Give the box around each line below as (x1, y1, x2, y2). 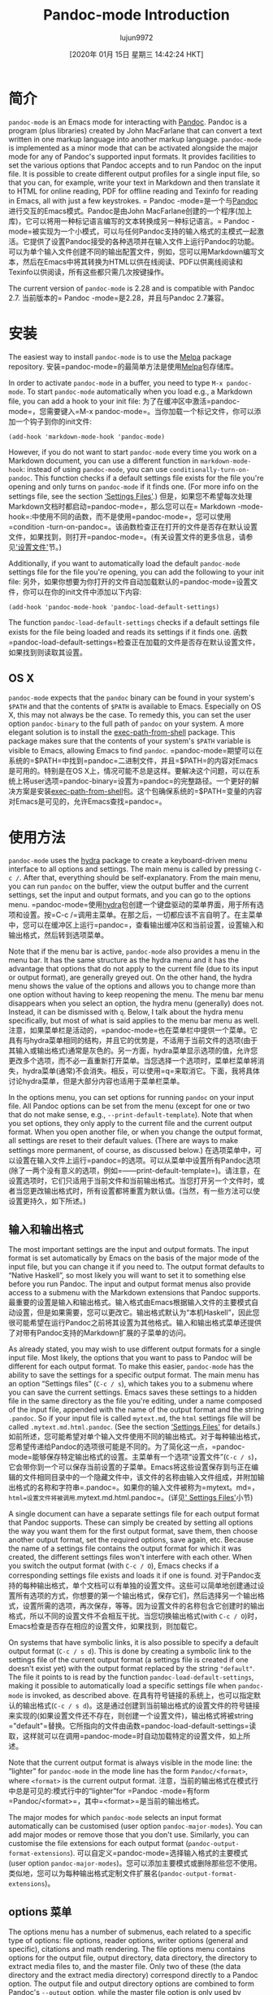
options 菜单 (8, 1905, 72, 1919)
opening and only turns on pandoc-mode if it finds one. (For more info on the (8, 482, 258, 491)
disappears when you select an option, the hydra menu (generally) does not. (8, 998, 264, 1008)
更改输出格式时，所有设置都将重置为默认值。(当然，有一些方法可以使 (29, 1186, 261, 1196)
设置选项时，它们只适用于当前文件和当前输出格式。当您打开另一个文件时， (8, 1176, 258, 1185)
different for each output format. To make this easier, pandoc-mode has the (8, 1361, 254, 1372)
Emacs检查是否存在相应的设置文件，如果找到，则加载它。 (8, 1622, 201, 1631)
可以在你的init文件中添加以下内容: (29, 587, 142, 596)
